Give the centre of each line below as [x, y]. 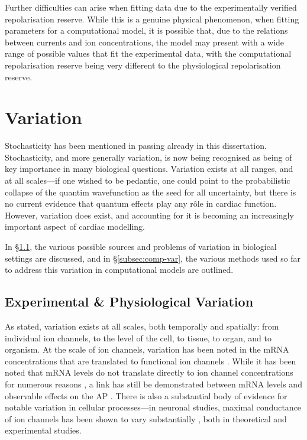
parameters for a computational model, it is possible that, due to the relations [146, 30]
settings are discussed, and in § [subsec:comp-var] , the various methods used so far [153, 258]
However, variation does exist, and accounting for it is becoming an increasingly [149, 215]
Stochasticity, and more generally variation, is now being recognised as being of [148, 157]
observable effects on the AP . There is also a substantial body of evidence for [146, 395]
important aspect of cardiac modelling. [75, 226]
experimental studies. [43, 430]
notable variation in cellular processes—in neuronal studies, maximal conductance [153, 407]
